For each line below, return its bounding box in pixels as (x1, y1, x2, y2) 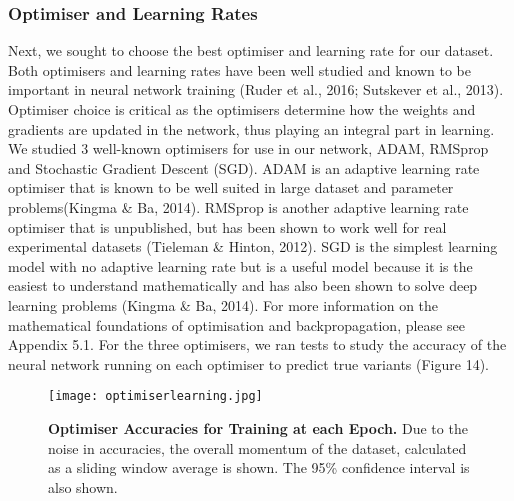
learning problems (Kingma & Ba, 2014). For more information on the (8, 294, 439, 315)
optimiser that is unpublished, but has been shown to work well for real (8, 216, 447, 237)
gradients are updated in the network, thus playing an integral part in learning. (8, 118, 495, 139)
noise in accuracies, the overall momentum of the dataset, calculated (48, 437, 467, 458)
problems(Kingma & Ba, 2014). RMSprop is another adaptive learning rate (8, 196, 469, 217)
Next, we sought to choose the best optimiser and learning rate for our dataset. (8, 40, 494, 61)
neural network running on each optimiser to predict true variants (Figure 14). (8, 353, 489, 374)
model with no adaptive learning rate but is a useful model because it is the (8, 255, 473, 276)
